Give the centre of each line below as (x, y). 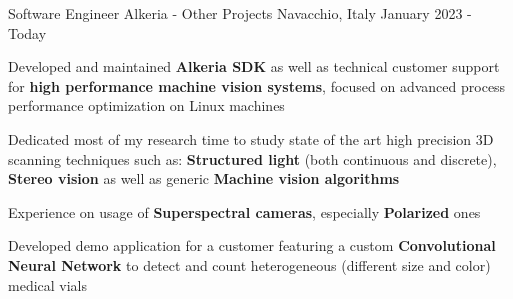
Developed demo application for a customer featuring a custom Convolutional (252, 245)
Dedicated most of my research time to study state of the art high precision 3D (251, 138)
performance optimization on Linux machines (146, 105)
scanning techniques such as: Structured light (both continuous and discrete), (252, 158)
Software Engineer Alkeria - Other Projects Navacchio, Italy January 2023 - (240, 13)
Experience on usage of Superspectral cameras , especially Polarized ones (244, 211)
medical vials (48, 284)
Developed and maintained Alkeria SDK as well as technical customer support (254, 66)
